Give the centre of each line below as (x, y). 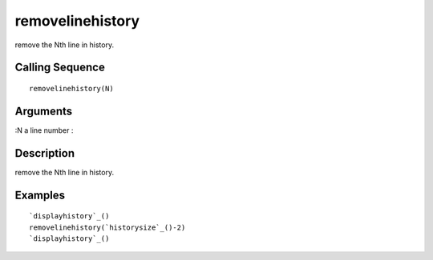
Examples (40, 195)
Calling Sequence (60, 68)
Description (45, 153)
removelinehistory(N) (71, 88)
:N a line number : (44, 130)
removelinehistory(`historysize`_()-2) (107, 227)
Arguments (44, 111)
